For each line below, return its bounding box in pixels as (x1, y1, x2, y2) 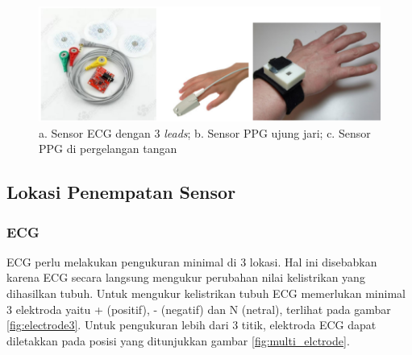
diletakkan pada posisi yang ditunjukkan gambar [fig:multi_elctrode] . (6, 332, 350, 349)
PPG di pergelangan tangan (39, 140, 177, 157)
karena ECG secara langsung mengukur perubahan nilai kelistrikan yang (6, 269, 365, 286)
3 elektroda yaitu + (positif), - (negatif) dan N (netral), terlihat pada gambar (6, 300, 391, 317)
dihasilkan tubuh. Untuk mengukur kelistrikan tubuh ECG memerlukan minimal (6, 285, 406, 302)
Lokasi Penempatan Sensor (6, 180, 236, 204)
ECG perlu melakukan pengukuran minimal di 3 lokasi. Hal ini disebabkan (6, 253, 377, 270)
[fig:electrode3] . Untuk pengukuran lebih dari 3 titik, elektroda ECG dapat (6, 316, 377, 333)
